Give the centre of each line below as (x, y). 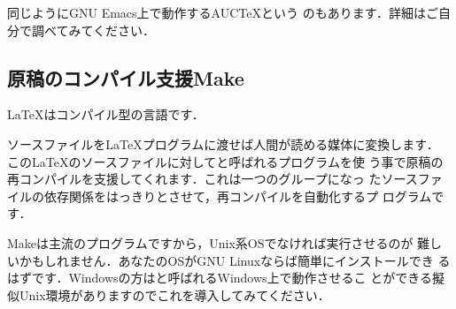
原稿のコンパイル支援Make (126, 77)
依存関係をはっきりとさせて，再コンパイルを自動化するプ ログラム (238, 196)
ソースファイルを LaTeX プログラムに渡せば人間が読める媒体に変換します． (223, 143)
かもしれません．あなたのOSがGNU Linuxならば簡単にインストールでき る (235, 260)
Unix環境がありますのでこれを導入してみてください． (174, 294)
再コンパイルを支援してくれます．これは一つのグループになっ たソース (213, 179)
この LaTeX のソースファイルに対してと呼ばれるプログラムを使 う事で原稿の (225, 161)
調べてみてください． (93, 30)
